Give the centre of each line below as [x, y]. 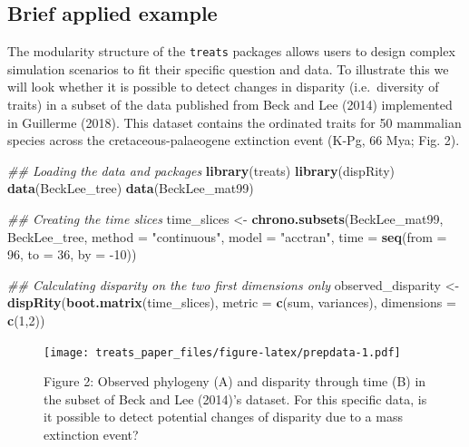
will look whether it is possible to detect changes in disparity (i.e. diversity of [223, 87]
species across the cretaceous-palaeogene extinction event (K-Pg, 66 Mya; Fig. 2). [234, 140]
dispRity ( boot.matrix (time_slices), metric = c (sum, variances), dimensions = [232, 302]
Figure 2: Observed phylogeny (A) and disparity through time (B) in [235, 381]
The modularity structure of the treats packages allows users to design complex [231, 51]
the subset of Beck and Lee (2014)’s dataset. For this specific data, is [235, 398]
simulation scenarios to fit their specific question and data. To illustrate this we [228, 68]
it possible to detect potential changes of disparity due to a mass [223, 417]
